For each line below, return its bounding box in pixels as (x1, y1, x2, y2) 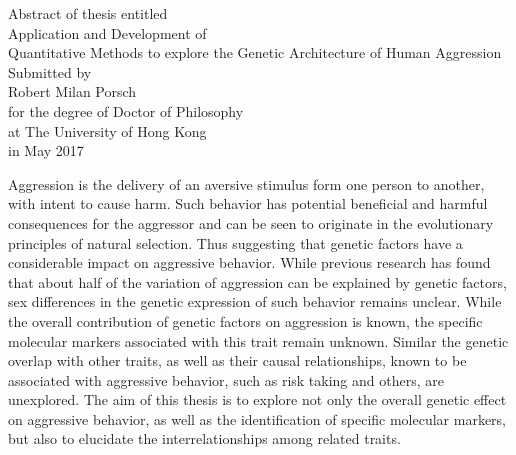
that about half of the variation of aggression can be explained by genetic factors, (8, 271, 507, 292)
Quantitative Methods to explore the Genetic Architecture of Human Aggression (8, 42, 502, 63)
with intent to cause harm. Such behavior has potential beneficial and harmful (8, 193, 488, 214)
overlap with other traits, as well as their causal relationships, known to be (8, 350, 467, 371)
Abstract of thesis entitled (8, 3, 168, 23)
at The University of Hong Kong (8, 120, 207, 141)
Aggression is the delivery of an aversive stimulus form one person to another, (8, 173, 485, 194)
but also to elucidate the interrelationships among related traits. (8, 428, 401, 449)
